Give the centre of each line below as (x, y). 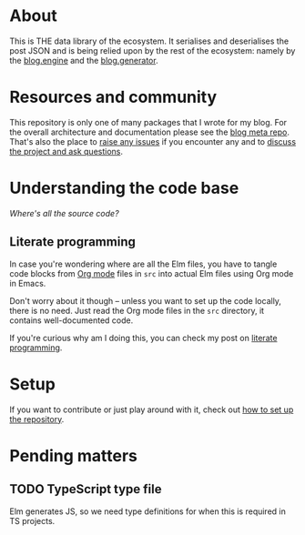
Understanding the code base (124, 188)
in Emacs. (28, 283)
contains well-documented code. (71, 320)
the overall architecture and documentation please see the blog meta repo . (149, 132)
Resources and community (113, 97)
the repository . (37, 419)
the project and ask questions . (66, 151)
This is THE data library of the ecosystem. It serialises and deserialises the (149, 41)
